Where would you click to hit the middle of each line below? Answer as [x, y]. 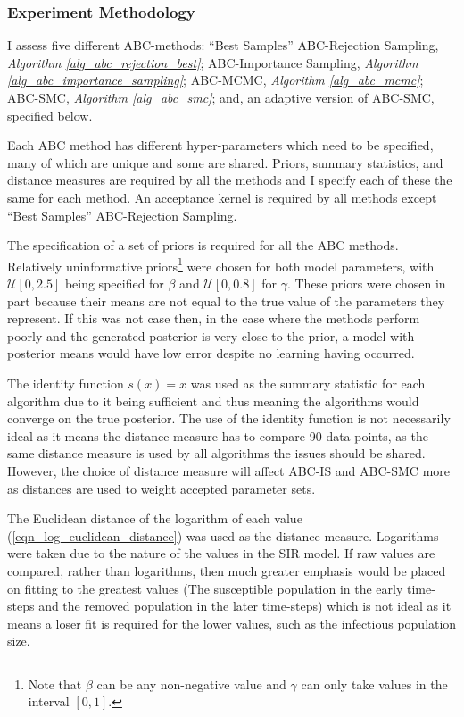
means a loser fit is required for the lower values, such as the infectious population [232, 623]
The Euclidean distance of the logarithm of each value [155, 518]
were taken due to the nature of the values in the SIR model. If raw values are [221, 553]
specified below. [50, 115]
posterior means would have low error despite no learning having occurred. [211, 353]
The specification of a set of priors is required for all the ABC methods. [203, 245]
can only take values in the [374, 684]
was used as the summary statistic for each [308, 383]
